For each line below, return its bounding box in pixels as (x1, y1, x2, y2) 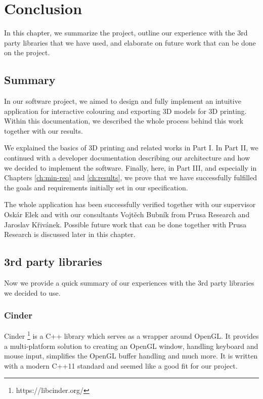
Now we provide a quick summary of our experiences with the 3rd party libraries (4, 277, 254, 288)
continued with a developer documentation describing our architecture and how (4, 152, 250, 163)
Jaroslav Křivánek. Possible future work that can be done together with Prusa (4, 219, 247, 229)
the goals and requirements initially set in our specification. (4, 182, 188, 192)
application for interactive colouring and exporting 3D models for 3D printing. (4, 105, 247, 116)
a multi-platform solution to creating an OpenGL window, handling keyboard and (4, 340, 258, 351)
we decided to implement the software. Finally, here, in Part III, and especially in (4, 162, 257, 173)
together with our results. (4, 125, 83, 136)
